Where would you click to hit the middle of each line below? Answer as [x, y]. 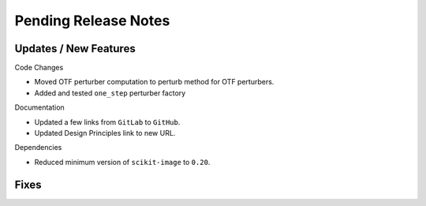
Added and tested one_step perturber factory [110, 93]
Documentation [39, 107]
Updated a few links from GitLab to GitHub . [107, 122]
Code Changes [39, 68]
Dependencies [38, 148]
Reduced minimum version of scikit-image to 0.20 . [122, 162]
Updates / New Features [75, 49]
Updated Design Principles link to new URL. [105, 133]
